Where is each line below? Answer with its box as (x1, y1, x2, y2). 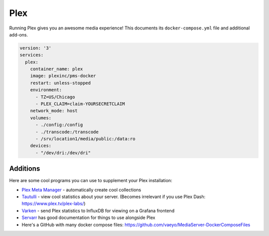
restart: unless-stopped (30, 80, 91, 86)
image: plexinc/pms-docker (30, 73, 97, 79)
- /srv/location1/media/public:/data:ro (35, 136, 135, 142)
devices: (30, 143, 52, 149)
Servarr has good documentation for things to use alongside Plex (21, 215, 155, 221)
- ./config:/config (35, 122, 83, 128)
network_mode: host (30, 108, 78, 114)
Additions (9, 165, 40, 173)
